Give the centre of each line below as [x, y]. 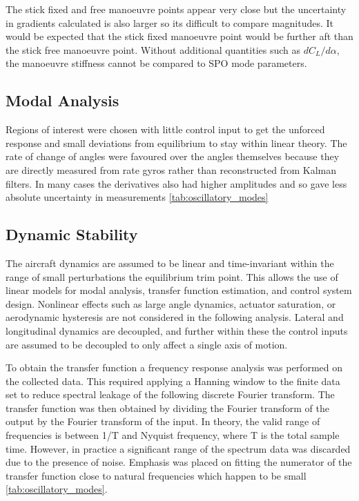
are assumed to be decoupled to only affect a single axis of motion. [147, 344]
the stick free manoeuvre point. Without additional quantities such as [153, 49]
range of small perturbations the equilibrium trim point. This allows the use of [172, 276]
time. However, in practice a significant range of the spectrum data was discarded [178, 448]
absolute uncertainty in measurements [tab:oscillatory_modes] [137, 197]
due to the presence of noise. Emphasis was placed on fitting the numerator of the [179, 462]
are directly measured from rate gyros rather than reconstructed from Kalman [171, 169]
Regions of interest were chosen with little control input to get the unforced [165, 129]
